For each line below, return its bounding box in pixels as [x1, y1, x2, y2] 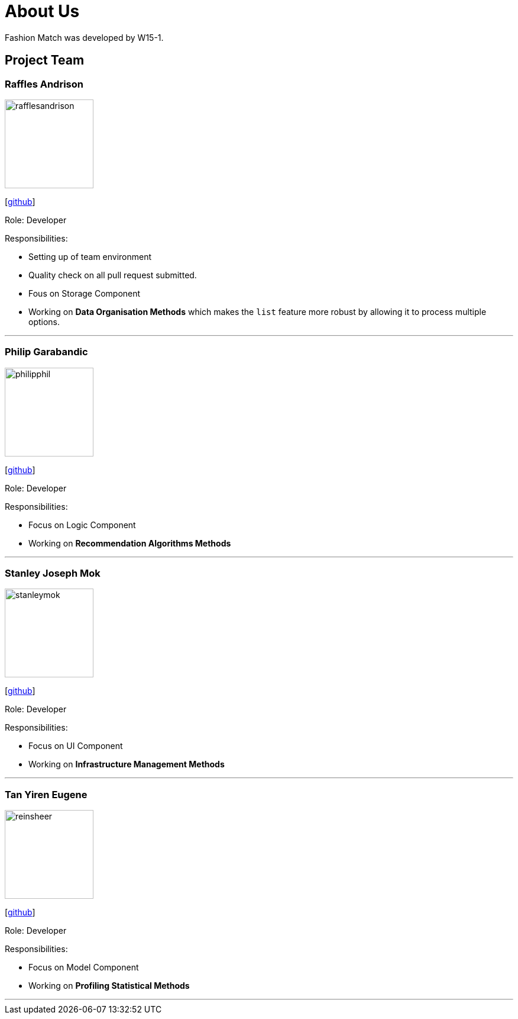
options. [28, 316, 60, 327]
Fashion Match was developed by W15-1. [5, 32, 164, 43]
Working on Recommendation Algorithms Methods [28, 538, 231, 548]
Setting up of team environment [28, 251, 152, 262]
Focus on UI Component [28, 741, 123, 751]
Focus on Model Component [28, 962, 139, 973]
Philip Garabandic [5, 346, 88, 358]
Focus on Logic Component [28, 519, 136, 530]
